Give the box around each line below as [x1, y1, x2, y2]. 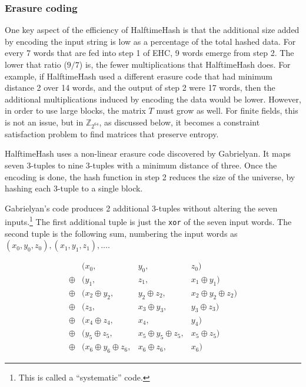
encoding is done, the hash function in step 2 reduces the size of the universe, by [5, 170, 295, 183]
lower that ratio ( [5, 58, 67, 70]
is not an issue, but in [5, 115, 84, 128]
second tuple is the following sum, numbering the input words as [5, 227, 238, 239]
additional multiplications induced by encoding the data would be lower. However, [5, 92, 301, 105]
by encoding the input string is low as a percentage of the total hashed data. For [5, 35, 296, 47]
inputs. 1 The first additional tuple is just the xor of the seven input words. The [5, 214, 292, 227]
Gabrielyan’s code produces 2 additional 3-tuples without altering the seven [5, 201, 278, 214]
